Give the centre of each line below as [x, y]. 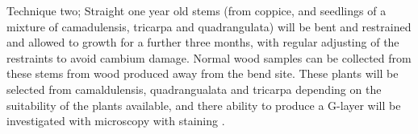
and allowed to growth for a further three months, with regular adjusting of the [203, 42]
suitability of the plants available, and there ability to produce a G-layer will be [204, 105]
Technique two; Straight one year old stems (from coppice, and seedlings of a [196, 10]
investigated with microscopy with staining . [116, 121]
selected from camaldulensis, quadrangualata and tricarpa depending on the [194, 89]
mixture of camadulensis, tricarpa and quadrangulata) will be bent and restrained [209, 26]
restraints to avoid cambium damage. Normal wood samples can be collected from [209, 57]
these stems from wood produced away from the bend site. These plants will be [203, 73]
